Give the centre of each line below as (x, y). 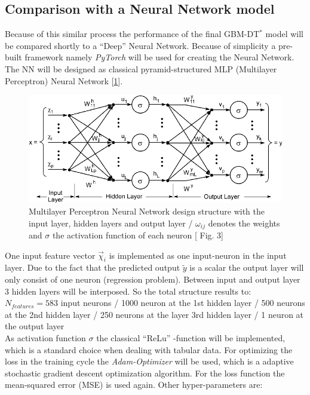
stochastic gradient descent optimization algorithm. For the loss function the (145, 373)
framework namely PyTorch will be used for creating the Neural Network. (159, 57)
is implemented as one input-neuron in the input (198, 255)
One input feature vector (50, 255)
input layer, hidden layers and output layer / (111, 223)
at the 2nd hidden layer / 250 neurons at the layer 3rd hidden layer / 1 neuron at (154, 314)
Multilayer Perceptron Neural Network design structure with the (147, 211)
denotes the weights (244, 223)
